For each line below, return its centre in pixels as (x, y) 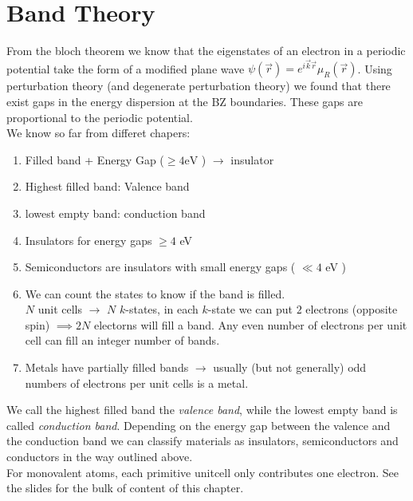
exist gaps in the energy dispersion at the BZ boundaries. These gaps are (185, 101)
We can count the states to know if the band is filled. (155, 293)
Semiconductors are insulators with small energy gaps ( (160, 267)
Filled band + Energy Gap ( (94, 159)
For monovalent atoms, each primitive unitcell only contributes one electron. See (203, 472)
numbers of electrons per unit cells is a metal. (137, 383)
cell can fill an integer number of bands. (122, 340)
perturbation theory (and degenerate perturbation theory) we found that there (199, 86)
